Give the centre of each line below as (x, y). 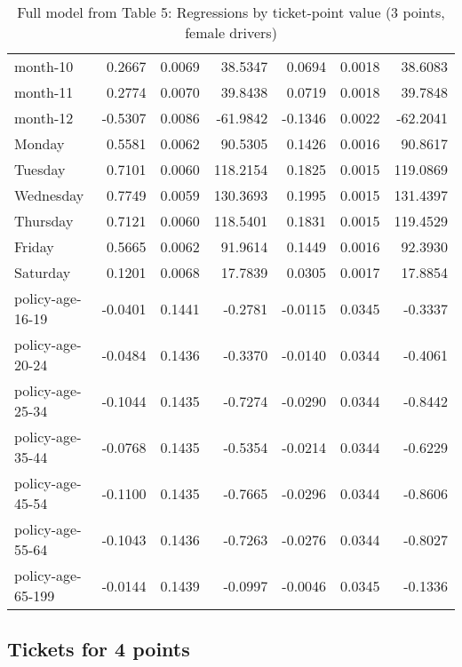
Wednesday (49, 195)
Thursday (44, 221)
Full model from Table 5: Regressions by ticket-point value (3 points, (231, 12)
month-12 (44, 118)
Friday (34, 246)
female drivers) (231, 32)
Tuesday (40, 169)
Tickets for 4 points (99, 649)
